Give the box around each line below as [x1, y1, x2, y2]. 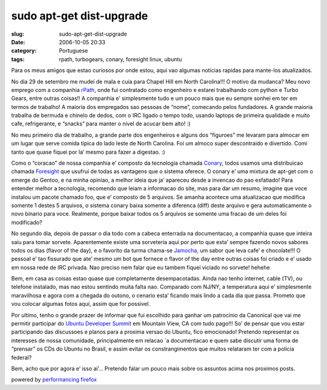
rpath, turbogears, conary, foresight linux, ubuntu [59, 55, 182, 63]
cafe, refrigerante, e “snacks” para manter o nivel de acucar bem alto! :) [11, 120, 191, 127]
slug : [11, 30, 24, 38]
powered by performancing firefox [11, 376, 97, 383]
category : [11, 47, 37, 55]
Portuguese [59, 47, 88, 55]
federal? [11, 354, 32, 361]
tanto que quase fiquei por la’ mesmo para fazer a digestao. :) [11, 148, 166, 156]
